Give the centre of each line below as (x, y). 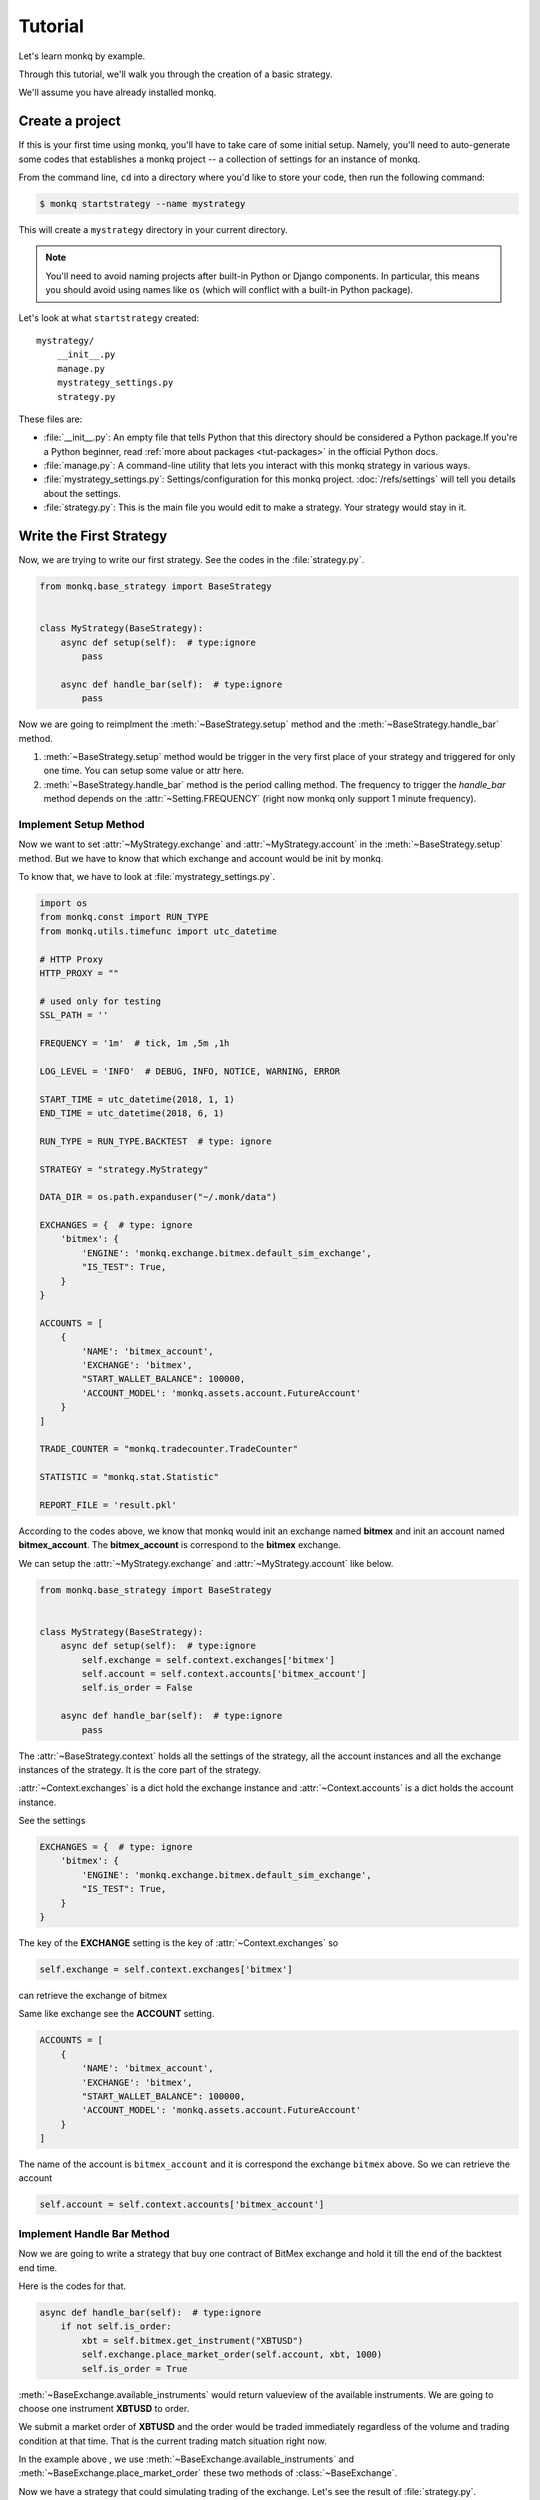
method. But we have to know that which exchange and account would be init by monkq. (201, 858)
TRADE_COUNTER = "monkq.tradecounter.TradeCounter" (169, 1449)
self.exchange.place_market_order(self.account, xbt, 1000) (232, 2354)
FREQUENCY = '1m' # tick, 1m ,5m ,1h (134, 1043)
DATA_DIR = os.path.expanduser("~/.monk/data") (158, 1197)
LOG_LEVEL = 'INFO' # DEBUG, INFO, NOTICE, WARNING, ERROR (190, 1071)
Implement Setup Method (81, 824)
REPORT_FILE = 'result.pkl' (108, 1504)
